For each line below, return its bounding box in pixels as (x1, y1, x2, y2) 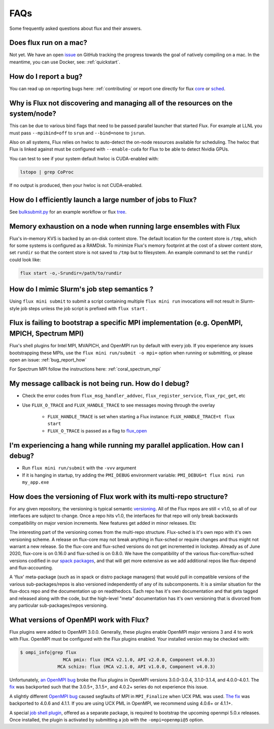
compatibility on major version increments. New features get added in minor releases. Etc (9, 520, 196, 526)
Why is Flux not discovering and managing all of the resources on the (9, 99, 233, 107)
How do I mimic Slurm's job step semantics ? (9, 285, 154, 294)
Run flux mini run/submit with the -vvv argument (22, 465, 136, 471)
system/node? (9, 110, 56, 118)
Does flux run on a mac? (9, 39, 87, 47)
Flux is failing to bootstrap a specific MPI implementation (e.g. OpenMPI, (9, 318, 243, 327)
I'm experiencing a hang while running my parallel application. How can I (9, 441, 244, 450)
